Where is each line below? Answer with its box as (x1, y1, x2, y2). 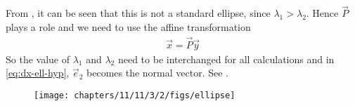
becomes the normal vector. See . (86, 65, 229, 80)
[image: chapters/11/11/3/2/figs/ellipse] (34, 90, 235, 100)
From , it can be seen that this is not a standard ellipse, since (6, 6, 271, 20)
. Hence (306, 6, 339, 20)
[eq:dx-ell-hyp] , (6, 65, 70, 80)
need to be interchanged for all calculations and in (117, 51, 335, 66)
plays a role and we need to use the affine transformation (6, 19, 251, 34)
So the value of (6, 51, 70, 66)
